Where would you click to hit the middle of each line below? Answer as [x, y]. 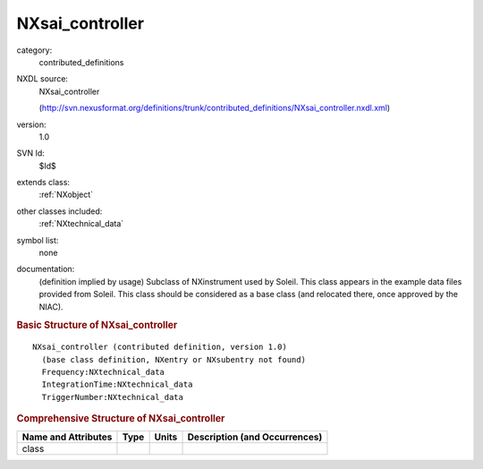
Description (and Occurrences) [255, 437]
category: [34, 50]
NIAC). [51, 307]
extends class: [43, 183]
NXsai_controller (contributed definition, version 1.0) [160, 347]
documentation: [46, 269]
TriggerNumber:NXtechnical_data [112, 397]
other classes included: [59, 211]
